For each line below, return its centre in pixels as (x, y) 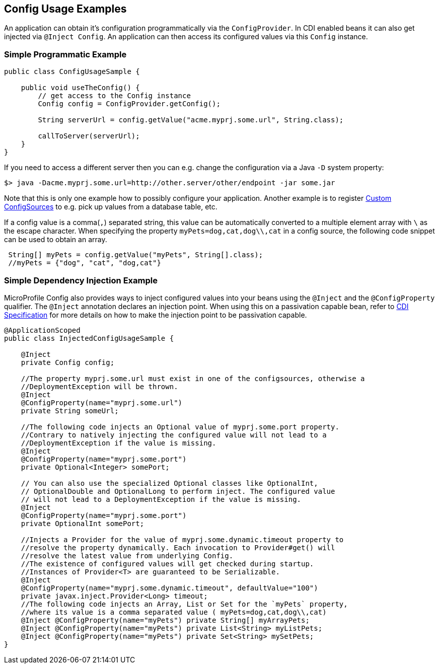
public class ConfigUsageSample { (72, 72)
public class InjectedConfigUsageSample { (89, 338)
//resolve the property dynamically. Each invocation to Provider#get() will (178, 547)
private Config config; (68, 362)
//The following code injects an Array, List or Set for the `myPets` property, (184, 604)
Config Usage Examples (65, 9)
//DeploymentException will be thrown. (99, 386)
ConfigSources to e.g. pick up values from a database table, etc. (111, 207)
